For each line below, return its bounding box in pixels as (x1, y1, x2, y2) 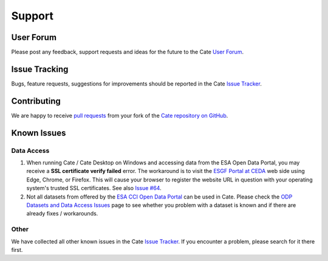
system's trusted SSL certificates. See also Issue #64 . (26, 185, 162, 192)
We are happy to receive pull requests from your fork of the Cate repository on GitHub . (11, 112, 228, 119)
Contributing (11, 96, 61, 106)
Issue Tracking (11, 64, 69, 74)
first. (11, 246, 23, 253)
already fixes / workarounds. (26, 210, 98, 217)
